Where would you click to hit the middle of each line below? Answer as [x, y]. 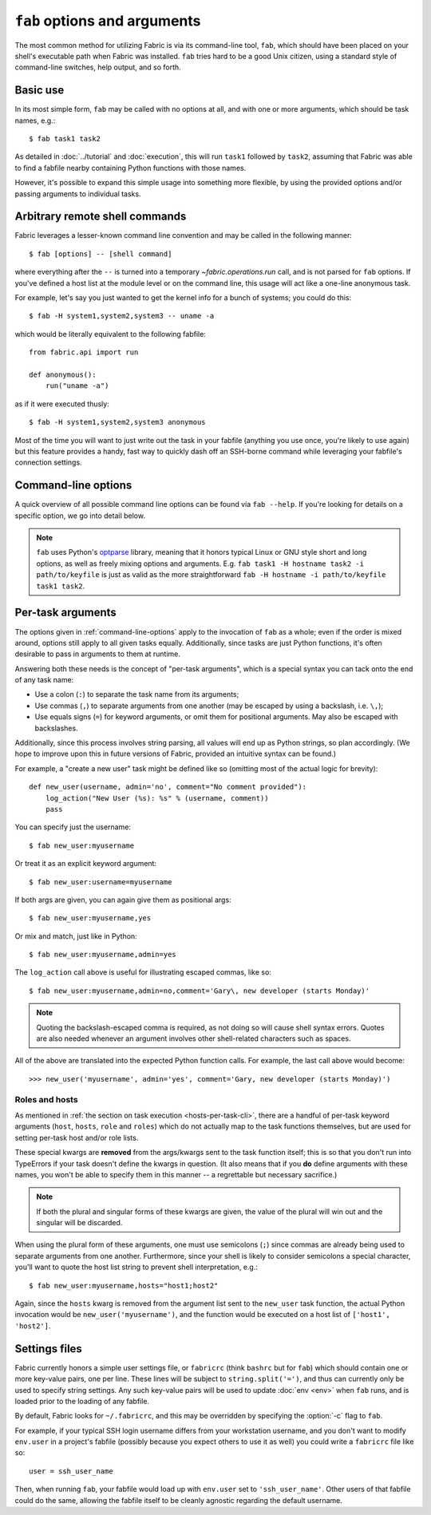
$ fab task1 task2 [65, 139]
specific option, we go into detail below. [80, 516]
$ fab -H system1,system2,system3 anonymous [118, 422]
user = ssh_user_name [71, 1471]
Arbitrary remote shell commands [101, 217]
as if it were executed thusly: [62, 404]
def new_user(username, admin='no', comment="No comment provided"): [168, 787]
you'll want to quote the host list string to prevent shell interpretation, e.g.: [136, 1267]
